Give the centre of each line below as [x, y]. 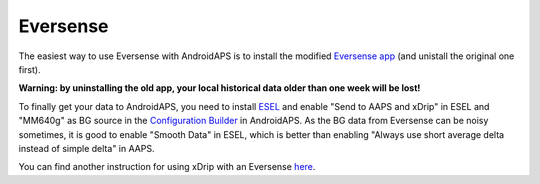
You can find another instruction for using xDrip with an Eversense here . [167, 167]
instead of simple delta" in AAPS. [86, 148]
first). [29, 69]
